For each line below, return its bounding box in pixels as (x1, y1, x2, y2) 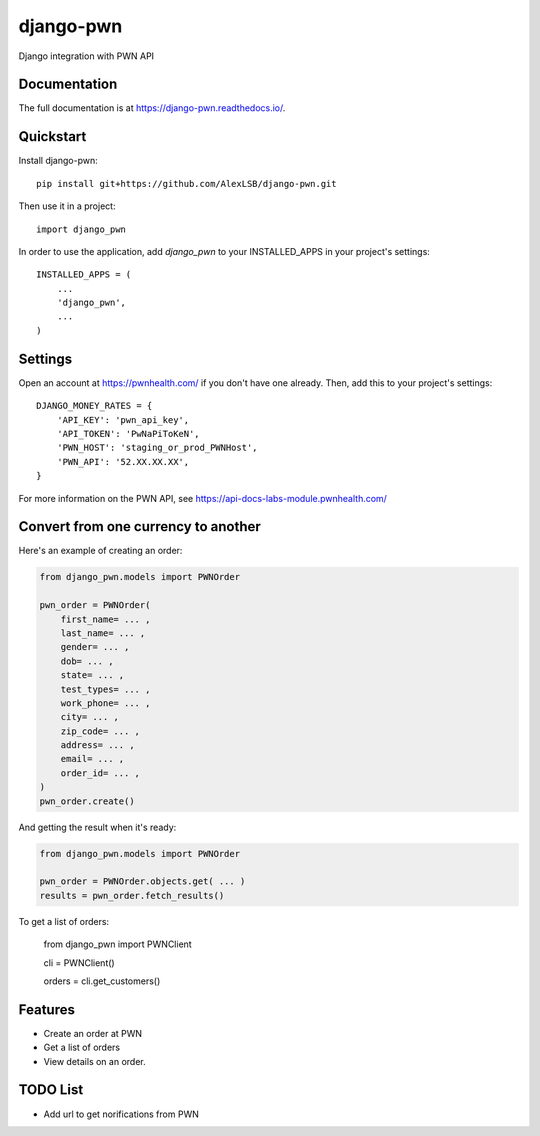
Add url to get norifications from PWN (43, 1108, 199, 1120)
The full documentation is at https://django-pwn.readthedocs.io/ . (18, 102, 286, 114)
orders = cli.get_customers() (43, 975, 161, 987)
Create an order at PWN (43, 1027, 143, 1039)
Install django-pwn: (18, 155, 99, 167)
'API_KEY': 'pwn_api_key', (56, 414, 190, 425)
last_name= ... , (60, 627, 146, 639)
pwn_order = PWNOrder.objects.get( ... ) (39, 876, 246, 887)
